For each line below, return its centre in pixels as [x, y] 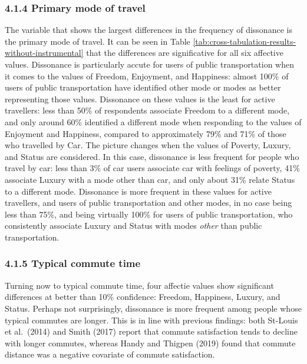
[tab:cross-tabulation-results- [245, 41]
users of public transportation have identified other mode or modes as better [143, 87]
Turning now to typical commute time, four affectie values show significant [139, 285]
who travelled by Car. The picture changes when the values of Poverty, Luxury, [148, 145]
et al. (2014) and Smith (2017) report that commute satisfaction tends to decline [151, 331]
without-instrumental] [44, 53]
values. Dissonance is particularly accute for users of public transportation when [149, 64]
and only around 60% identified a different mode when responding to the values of [153, 121]
